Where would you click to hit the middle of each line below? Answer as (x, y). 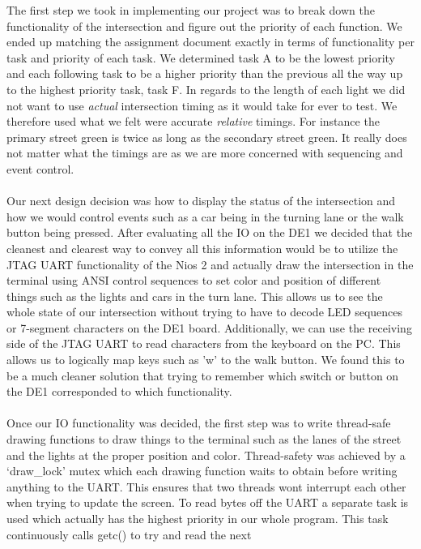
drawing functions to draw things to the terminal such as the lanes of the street (204, 439)
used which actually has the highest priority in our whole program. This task (198, 518)
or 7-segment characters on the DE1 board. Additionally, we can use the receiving (209, 327)
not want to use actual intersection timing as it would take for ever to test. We (202, 105)
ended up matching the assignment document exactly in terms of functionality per (210, 42)
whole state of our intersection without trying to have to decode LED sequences (205, 312)
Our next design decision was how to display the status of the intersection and (201, 201)
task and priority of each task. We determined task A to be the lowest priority (201, 57)
